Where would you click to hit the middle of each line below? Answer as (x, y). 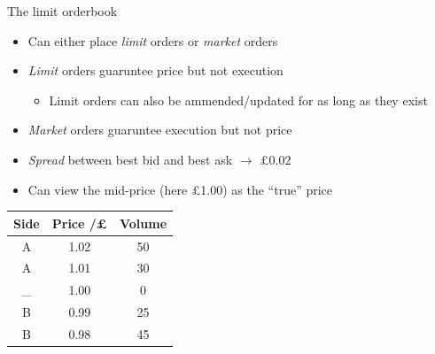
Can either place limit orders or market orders (153, 40)
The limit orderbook (62, 11)
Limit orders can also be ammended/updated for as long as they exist (238, 100)
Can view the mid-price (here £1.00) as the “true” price (180, 189)
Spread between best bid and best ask (130, 159)
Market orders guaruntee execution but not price (160, 130)
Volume (143, 223)
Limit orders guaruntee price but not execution (155, 70)
